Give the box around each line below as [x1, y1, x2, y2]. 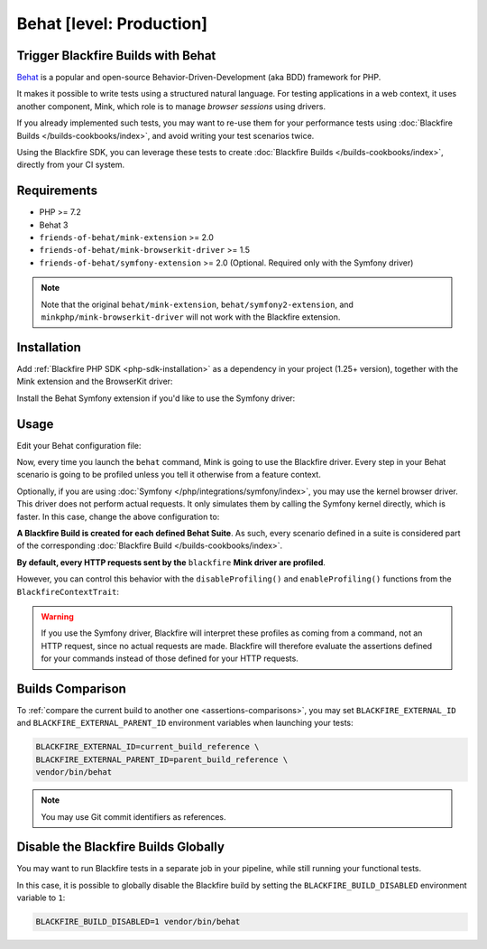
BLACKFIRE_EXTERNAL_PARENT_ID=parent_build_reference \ [35, 754, 289, 765]
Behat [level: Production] [16, 14, 207, 33]
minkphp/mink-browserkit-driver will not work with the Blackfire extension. [41, 312, 341, 322]
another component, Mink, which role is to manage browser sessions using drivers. [16, 100, 326, 112]
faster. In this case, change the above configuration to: [16, 511, 220, 522]
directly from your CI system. [16, 159, 125, 171]
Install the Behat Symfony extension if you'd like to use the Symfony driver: [16, 393, 296, 404]
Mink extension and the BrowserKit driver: [16, 376, 173, 387]
